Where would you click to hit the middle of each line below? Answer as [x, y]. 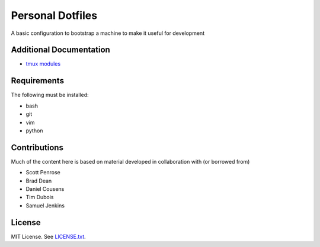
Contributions [37, 147]
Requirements [38, 81]
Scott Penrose [43, 173]
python [34, 131]
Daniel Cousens [45, 189]
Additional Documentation [61, 50]
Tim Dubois [40, 197]
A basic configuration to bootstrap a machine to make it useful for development [108, 33]
